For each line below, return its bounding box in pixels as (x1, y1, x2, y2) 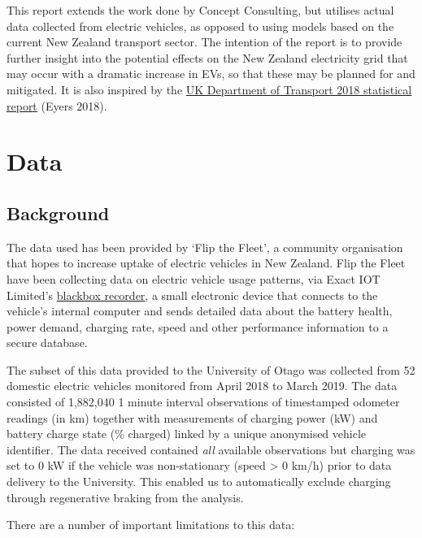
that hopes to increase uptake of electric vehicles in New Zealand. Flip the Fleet (7, 254, 406, 271)
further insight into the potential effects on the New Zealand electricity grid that (7, 49, 408, 66)
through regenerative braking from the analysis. (7, 488, 244, 505)
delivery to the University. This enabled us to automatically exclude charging (7, 473, 391, 490)
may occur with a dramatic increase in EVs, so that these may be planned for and (7, 65, 415, 82)
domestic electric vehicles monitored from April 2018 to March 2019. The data (7, 377, 398, 394)
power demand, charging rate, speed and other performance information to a (7, 318, 389, 335)
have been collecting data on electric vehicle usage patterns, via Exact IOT (7, 270, 381, 287)
